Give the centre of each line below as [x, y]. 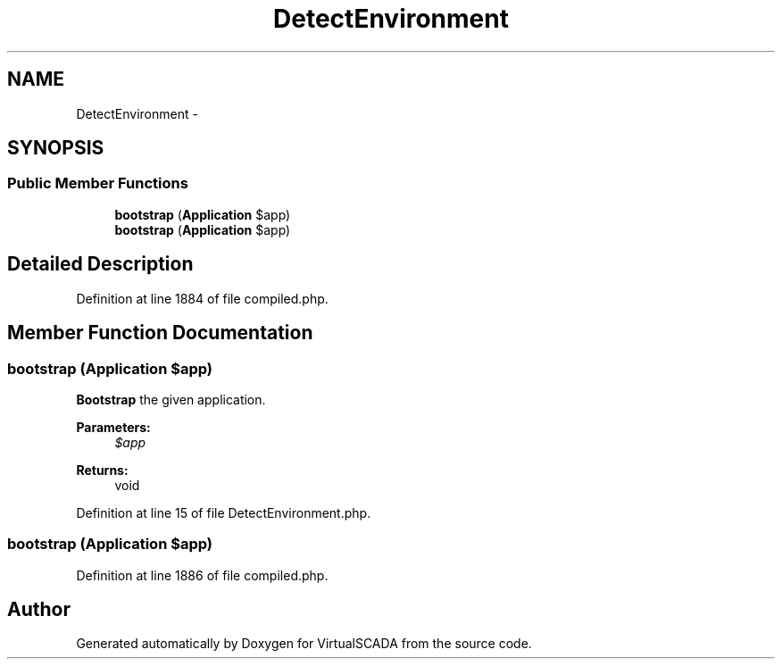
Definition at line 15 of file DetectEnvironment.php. [224, 512]
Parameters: [113, 427]
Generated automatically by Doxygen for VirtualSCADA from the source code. [304, 644]
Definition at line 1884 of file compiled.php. [202, 298]
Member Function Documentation [160, 333]
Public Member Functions [98, 183]
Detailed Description [100, 264]
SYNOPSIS [56, 148]
